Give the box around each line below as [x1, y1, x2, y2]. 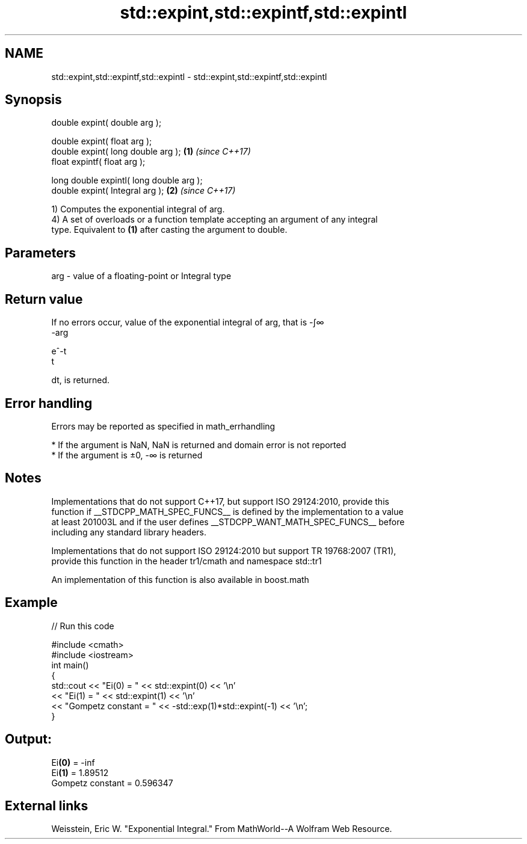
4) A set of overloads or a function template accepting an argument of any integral [51, 214, 378, 225]
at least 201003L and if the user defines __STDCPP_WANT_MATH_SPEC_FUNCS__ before [51, 516, 405, 527]
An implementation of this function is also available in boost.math [51, 574, 309, 585]
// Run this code [51, 620, 114, 631]
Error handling [5, 395, 93, 411]
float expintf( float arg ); [51, 156, 146, 167]
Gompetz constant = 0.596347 [51, 777, 173, 788]
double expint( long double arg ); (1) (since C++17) [51, 146, 251, 157]
